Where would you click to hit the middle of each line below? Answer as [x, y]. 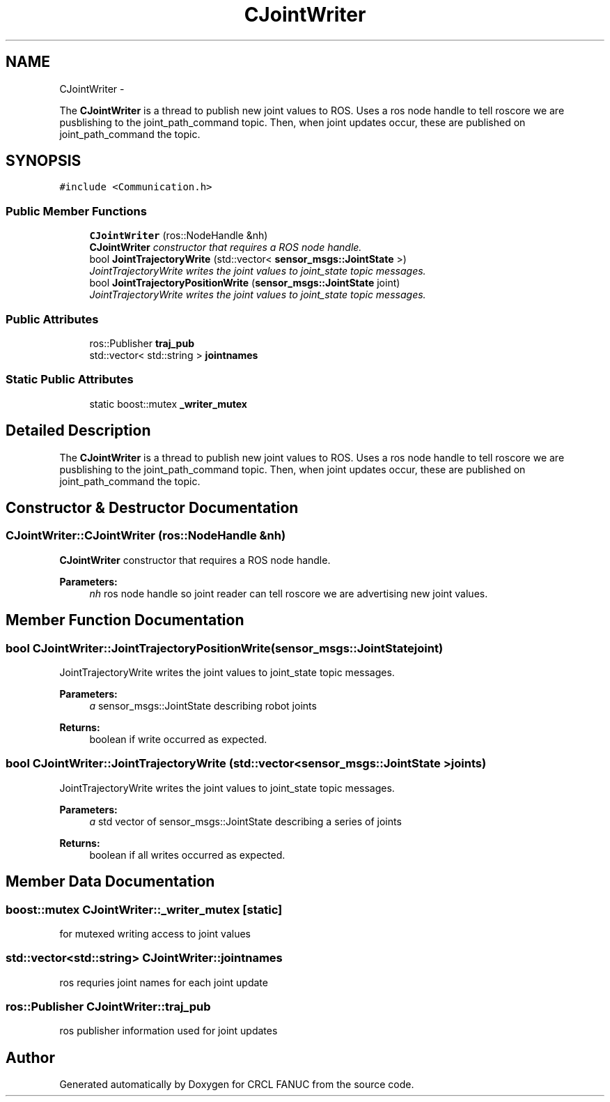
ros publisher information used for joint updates [169, 1031]
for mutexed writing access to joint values [155, 933]
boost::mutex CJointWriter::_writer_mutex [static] [144, 909]
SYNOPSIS [44, 161]
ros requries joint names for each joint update [164, 982]
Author [30, 1057]
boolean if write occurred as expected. [178, 739]
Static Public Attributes [70, 380]
